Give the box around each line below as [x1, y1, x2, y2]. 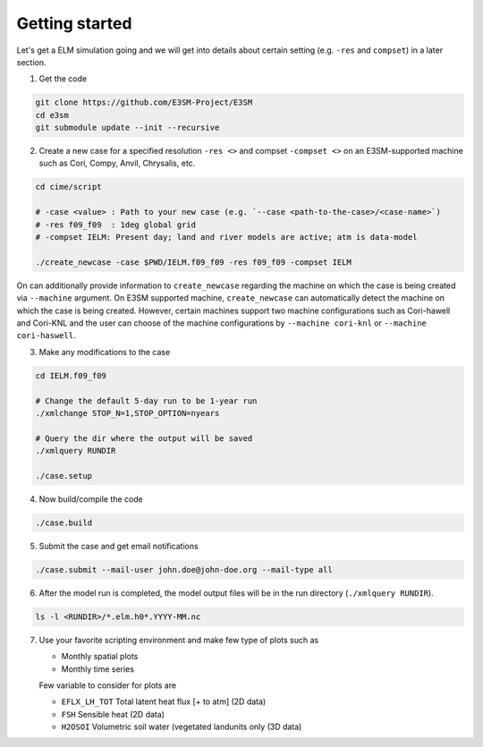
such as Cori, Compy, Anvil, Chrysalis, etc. [38, 157, 196, 169]
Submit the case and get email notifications [38, 540, 199, 551]
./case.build [35, 517, 93, 528]
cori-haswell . [16, 330, 76, 341]
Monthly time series [61, 663, 134, 675]
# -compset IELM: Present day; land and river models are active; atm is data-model [35, 233, 418, 242]
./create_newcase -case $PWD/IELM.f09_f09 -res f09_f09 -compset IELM [35, 257, 352, 267]
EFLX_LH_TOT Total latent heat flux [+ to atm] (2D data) [61, 696, 267, 707]
